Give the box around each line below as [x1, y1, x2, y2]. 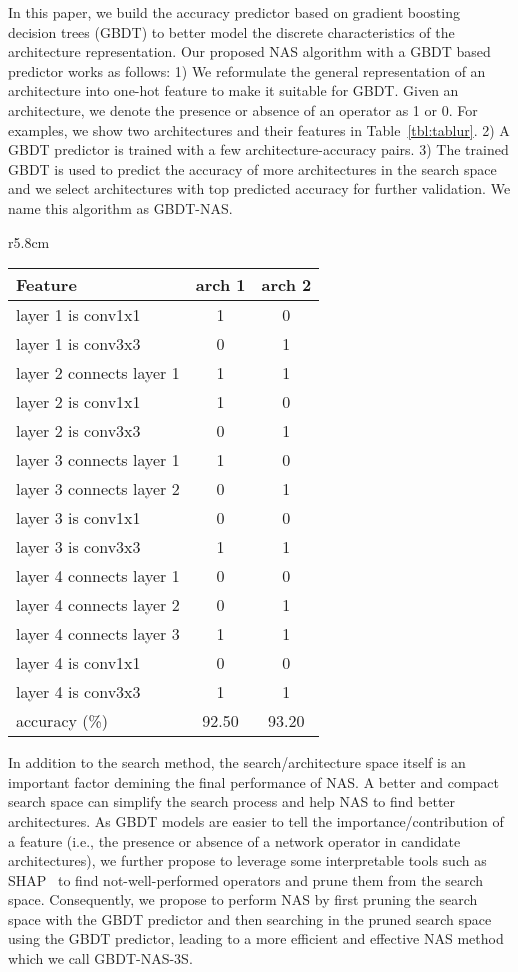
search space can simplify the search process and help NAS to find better [8, 791, 456, 812]
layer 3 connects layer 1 [16, 448, 180, 472]
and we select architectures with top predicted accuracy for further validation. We [8, 178, 511, 199]
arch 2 [261, 273, 312, 297]
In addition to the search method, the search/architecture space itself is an [8, 752, 466, 773]
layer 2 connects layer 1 [16, 361, 180, 385]
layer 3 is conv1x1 [16, 506, 141, 530]
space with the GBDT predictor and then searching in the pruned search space [8, 908, 492, 929]
